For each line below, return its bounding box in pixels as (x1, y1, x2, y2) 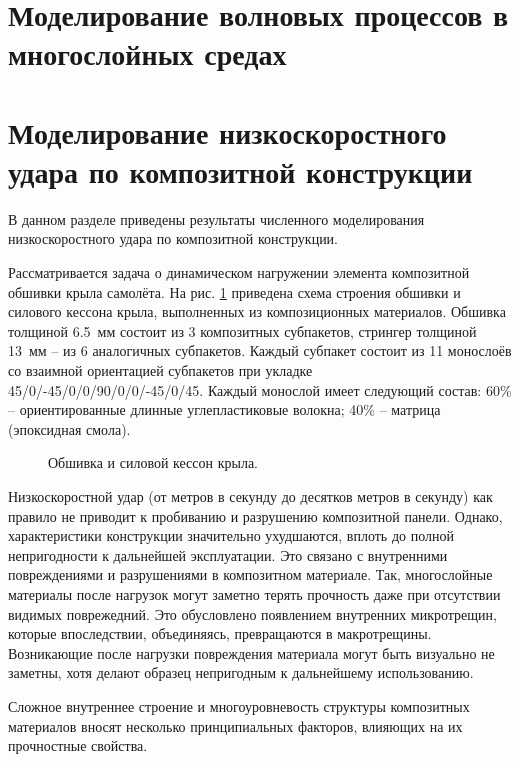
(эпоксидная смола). (8, 418, 131, 439)
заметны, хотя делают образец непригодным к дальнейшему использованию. (8, 662, 474, 683)
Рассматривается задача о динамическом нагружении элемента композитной (8, 262, 470, 283)
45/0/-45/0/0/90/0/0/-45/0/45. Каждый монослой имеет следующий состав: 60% (8, 379, 512, 400)
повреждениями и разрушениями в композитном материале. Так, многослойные (8, 564, 493, 585)
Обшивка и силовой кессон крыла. (48, 452, 258, 473)
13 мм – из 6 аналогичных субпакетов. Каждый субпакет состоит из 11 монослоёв (8, 340, 512, 361)
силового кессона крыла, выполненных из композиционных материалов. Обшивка (8, 301, 506, 322)
